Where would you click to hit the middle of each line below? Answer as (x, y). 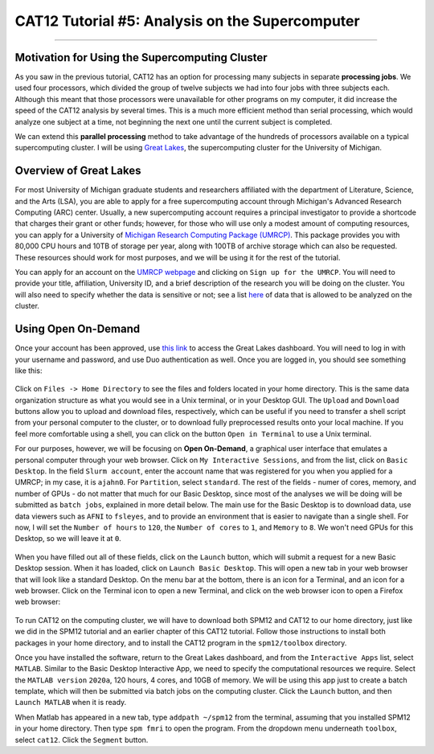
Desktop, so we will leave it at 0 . (68, 539)
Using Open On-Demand (78, 329)
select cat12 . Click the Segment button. (82, 740)
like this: (29, 371)
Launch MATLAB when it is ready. (71, 703)
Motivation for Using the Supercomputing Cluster (141, 57)
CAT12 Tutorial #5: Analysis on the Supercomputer (188, 21)
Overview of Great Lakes (78, 171)
